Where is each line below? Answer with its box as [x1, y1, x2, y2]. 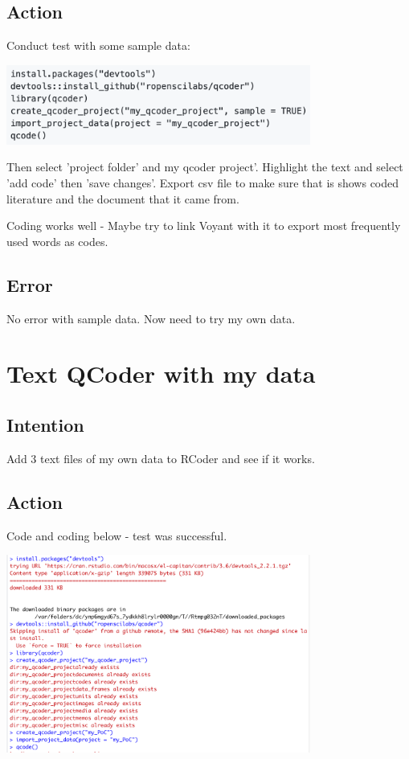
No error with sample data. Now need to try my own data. [6, 310, 296, 326]
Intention [6, 412, 84, 437]
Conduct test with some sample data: [6, 37, 190, 54]
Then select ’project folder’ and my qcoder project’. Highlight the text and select [6, 158, 403, 175]
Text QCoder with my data [6, 357, 316, 390]
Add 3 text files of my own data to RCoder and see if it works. [6, 449, 315, 466]
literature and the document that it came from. [6, 190, 239, 207]
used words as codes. [6, 232, 108, 249]
